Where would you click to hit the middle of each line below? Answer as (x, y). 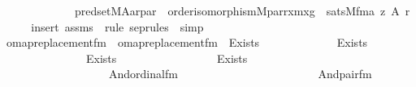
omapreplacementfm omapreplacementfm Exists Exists (187, 42)
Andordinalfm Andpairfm (240, 74)
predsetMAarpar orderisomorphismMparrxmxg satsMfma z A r (242, 10)
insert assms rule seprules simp (117, 26)
